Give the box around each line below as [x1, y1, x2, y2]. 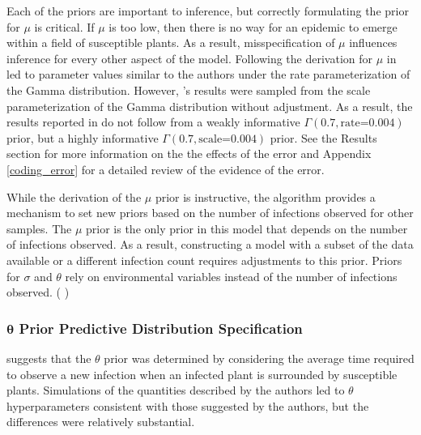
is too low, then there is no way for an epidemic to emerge [108, 18, 398, 35]
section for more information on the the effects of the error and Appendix [6, 145, 372, 162]
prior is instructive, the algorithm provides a [155, 188, 376, 205]
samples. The [6, 220, 72, 237]
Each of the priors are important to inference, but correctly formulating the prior [6, 2, 409, 19]
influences [349, 34, 398, 51]
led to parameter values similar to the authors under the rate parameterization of [6, 66, 410, 83]
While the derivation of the [6, 188, 142, 205]
